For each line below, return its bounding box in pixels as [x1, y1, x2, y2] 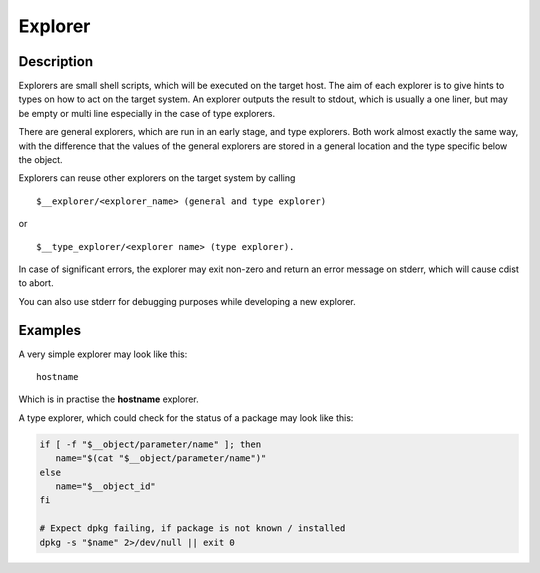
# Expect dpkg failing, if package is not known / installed [39, 523, 346, 534]
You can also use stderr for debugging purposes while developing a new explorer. [18, 295, 356, 307]
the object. [18, 154, 64, 166]
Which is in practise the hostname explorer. [18, 393, 199, 405]
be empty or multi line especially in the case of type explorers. [18, 107, 276, 119]
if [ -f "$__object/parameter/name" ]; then [39, 438, 262, 450]
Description [18, 53, 94, 70]
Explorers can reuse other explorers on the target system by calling [18, 172, 296, 184]
